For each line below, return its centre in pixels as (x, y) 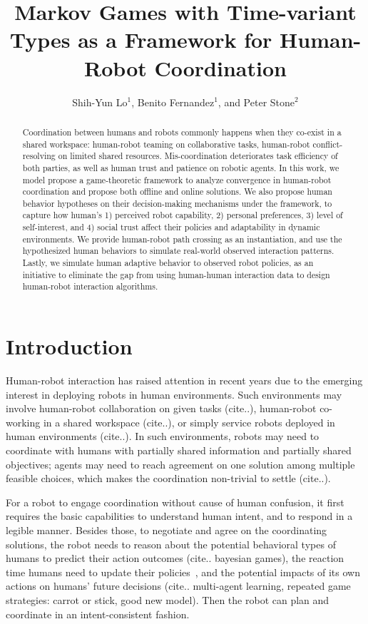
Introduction (69, 346)
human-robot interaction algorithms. (90, 286)
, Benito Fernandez (173, 102)
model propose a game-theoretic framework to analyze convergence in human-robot (177, 179)
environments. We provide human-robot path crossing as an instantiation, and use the (182, 239)
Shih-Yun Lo (100, 102)
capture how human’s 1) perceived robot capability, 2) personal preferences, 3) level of (183, 215)
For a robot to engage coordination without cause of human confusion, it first (175, 502)
